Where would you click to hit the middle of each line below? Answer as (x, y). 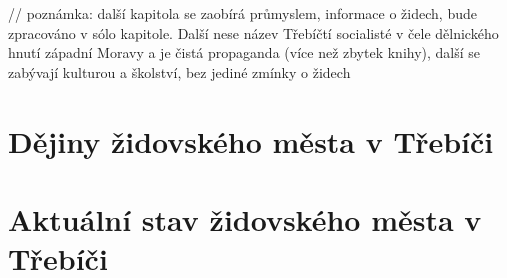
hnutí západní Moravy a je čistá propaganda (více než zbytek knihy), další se (244, 52)
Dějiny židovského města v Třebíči (251, 140)
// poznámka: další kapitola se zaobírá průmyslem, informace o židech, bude (242, 13)
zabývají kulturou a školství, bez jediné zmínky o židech (179, 71)
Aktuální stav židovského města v (245, 218)
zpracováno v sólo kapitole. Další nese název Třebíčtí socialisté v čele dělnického (253, 32)
